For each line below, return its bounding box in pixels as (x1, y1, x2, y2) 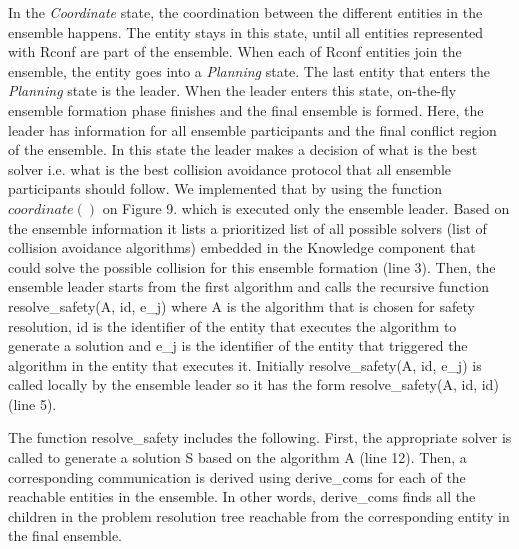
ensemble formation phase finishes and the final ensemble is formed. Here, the (8, 99, 484, 120)
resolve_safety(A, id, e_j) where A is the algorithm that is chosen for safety (8, 295, 475, 316)
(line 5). (8, 393, 57, 414)
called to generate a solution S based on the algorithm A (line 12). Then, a (8, 447, 467, 468)
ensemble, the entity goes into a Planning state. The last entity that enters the (8, 60, 490, 81)
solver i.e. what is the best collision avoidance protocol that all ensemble (8, 158, 451, 179)
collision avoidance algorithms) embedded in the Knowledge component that (8, 237, 476, 258)
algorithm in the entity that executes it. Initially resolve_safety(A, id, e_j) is (8, 354, 482, 375)
